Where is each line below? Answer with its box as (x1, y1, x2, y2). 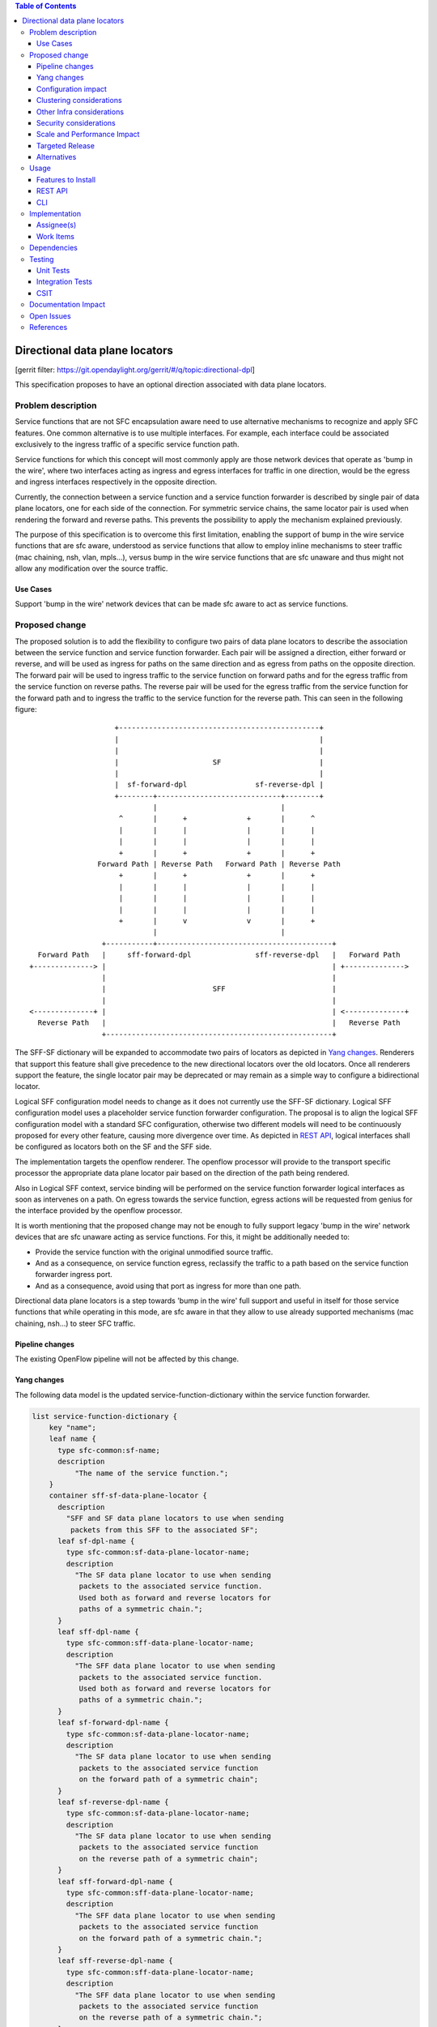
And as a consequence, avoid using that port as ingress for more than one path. (35, 1281, 302, 1291)
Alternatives (36, 152, 77, 162)
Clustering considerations (36, 96, 122, 105)
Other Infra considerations (36, 106, 125, 117)
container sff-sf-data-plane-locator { (49, 1491, 208, 1500)
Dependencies (29, 243, 78, 253)
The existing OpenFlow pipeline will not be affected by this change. (15, 1354, 240, 1364)
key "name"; (49, 1423, 97, 1433)
